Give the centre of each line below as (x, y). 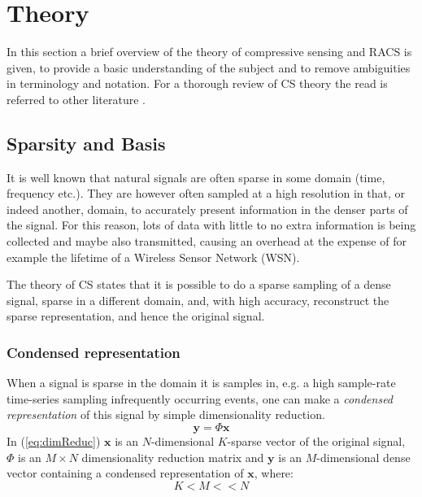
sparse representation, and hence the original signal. (136, 316)
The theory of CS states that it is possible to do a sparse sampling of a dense (199, 284)
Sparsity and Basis (86, 143)
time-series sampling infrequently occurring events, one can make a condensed (200, 398)
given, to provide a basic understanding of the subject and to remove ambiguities (209, 67)
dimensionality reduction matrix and (173, 457)
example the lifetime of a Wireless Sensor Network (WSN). (153, 257)
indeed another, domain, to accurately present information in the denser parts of (207, 209)
